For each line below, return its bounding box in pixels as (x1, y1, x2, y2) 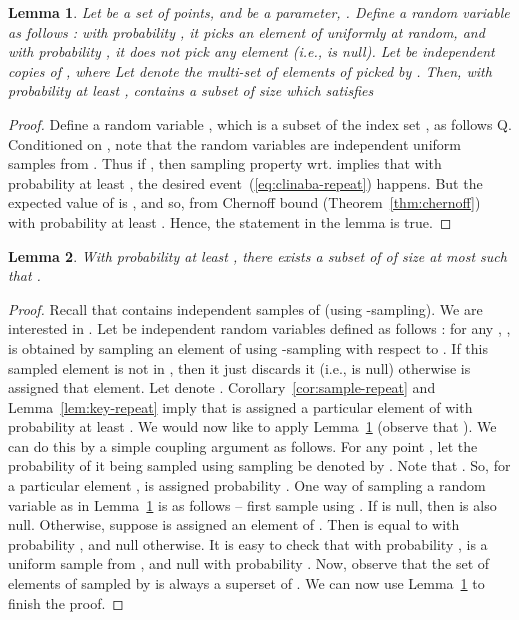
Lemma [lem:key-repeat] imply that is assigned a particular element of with (8, 396, 473, 417)
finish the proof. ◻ (8, 592, 124, 613)
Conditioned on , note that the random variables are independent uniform (8, 133, 461, 154)
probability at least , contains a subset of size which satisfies (8, 80, 374, 101)
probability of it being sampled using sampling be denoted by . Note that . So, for (8, 455, 511, 476)
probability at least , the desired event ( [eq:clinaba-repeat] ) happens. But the (8, 172, 483, 193)
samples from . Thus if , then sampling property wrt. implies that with (8, 153, 442, 174)
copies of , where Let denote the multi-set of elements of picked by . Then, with (8, 60, 492, 81)
